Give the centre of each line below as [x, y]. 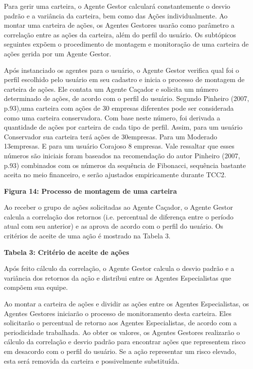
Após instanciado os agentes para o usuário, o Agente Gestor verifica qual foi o [122, 70]
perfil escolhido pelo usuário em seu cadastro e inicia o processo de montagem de [124, 79]
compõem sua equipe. [36, 287]
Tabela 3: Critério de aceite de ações [67, 252]
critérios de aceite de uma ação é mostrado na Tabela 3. [87, 236]
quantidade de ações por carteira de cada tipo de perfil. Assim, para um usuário [123, 127]
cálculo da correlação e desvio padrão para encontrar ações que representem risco [125, 342]
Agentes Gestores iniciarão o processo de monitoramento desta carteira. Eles [118, 313]
